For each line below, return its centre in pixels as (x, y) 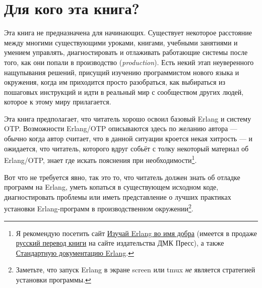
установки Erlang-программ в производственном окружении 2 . (99, 208)
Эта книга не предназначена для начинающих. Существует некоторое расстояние (128, 33)
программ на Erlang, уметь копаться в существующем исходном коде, (111, 187)
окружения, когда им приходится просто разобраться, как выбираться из (115, 82)
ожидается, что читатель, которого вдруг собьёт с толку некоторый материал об (126, 148)
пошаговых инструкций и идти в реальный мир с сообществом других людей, (124, 92)
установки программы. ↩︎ (53, 279)
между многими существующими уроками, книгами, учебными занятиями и (121, 42)
